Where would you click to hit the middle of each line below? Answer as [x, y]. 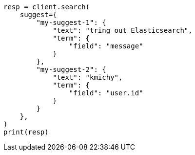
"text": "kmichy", [88, 77]
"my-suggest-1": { [71, 22]
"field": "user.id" [106, 93]
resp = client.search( [47, 7]
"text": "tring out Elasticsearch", [123, 30]
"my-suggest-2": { [71, 69]
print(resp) [26, 132]
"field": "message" [106, 46]
